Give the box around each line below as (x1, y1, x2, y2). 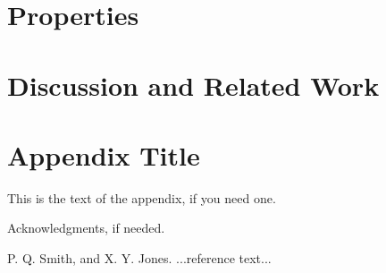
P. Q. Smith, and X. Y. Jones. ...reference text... (7, 249, 272, 268)
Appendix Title (7, 136, 200, 173)
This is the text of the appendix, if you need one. (7, 188, 276, 207)
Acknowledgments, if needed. (7, 218, 165, 237)
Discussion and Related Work (7, 66, 380, 103)
